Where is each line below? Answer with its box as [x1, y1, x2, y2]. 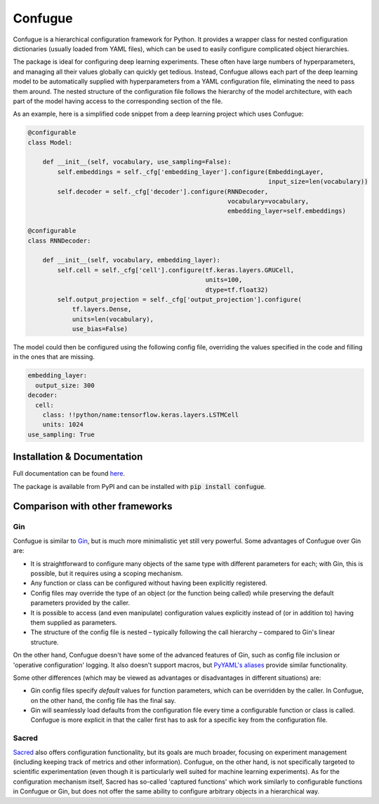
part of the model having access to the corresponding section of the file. [13, 97, 223, 105]
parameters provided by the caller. [30, 598, 130, 607]
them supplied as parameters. [30, 618, 117, 627]
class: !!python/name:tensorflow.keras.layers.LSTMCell [42, 411, 239, 419]
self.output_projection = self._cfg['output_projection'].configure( [57, 295, 302, 303]
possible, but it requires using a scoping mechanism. [30, 569, 183, 577]
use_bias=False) [72, 325, 128, 333]
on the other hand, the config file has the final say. [30, 696, 176, 704]
